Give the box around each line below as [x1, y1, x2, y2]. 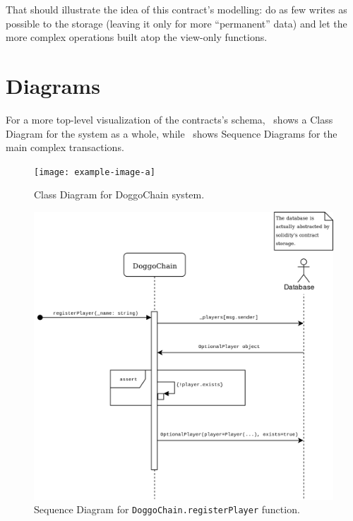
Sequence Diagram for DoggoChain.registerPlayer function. [34, 502, 300, 517]
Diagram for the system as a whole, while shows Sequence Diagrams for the [6, 126, 337, 140]
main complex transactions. [6, 140, 124, 155]
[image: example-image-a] [34, 167, 155, 177]
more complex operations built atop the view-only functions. [6, 30, 268, 44]
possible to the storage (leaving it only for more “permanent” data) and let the [6, 16, 347, 30]
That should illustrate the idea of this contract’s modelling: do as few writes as [6, 2, 347, 16]
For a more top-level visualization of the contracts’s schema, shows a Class [6, 112, 333, 126]
